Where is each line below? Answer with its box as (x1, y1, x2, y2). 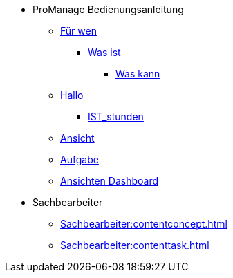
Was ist (88, 46, 121, 58)
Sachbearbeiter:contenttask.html (60, 239, 209, 251)
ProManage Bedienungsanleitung (32, 3, 184, 15)
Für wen (60, 25, 97, 37)
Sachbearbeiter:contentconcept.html (60, 218, 227, 230)
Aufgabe (60, 154, 99, 165)
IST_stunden (88, 111, 144, 122)
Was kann (115, 68, 160, 80)
